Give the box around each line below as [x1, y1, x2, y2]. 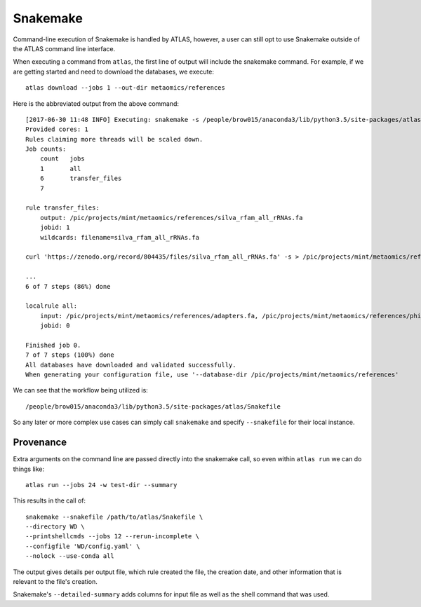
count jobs [39, 155, 85, 163]
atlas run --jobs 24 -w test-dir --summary [25, 481, 178, 489]
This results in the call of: [13, 496, 86, 505]
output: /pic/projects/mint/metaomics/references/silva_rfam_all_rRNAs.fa [39, 214, 303, 221]
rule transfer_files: [25, 204, 100, 212]
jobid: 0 [39, 322, 70, 329]
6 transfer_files [39, 175, 122, 182]
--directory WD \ [25, 523, 85, 531]
